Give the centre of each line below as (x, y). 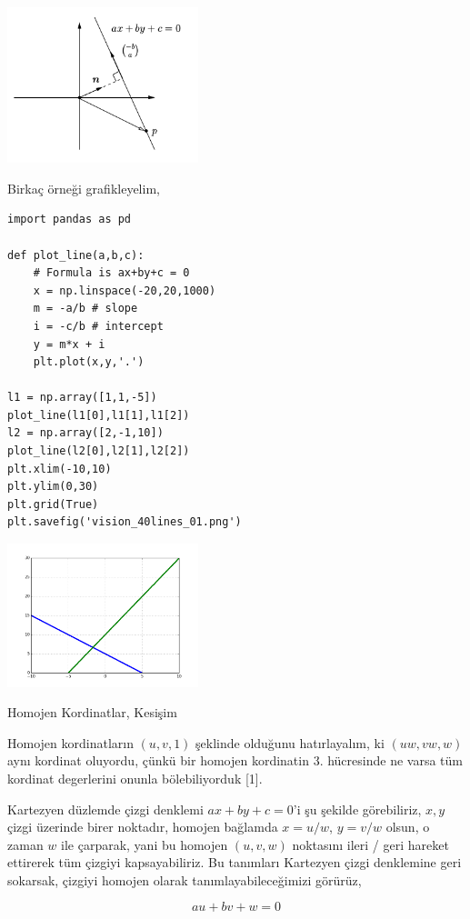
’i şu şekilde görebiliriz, (357, 809)
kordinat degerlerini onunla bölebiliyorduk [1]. (135, 778)
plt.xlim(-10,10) (60, 469)
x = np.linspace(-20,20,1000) (125, 290)
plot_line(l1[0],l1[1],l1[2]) (99, 415)
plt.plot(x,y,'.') (89, 362)
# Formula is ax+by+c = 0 (111, 273)
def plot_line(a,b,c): (76, 255)
